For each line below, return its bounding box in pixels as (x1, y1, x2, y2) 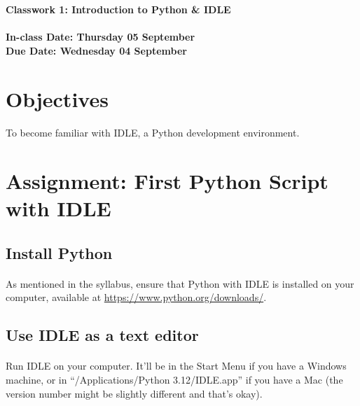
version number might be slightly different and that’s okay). (6, 386, 263, 400)
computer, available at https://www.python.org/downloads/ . (6, 290, 267, 304)
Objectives (6, 84, 109, 113)
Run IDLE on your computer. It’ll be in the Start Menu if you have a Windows (6, 358, 347, 373)
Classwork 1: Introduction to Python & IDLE (6, 2, 231, 16)
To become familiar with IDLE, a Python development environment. (6, 125, 300, 140)
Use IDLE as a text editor (6, 324, 199, 346)
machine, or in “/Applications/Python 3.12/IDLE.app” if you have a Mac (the (6, 372, 343, 387)
